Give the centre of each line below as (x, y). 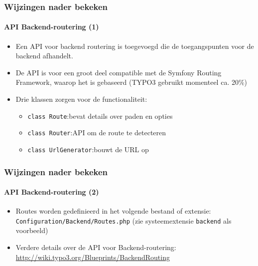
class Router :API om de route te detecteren (97, 133)
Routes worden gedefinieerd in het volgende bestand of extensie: (113, 211)
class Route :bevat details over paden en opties (100, 116)
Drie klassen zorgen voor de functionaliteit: (81, 99)
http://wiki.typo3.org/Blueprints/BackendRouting (93, 257)
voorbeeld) (32, 230)
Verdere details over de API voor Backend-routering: (96, 247)
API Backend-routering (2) (52, 192)
